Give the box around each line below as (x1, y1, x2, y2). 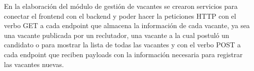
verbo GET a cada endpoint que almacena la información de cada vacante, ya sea (4, 20, 250, 31)
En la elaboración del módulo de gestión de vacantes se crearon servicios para (4, 1, 238, 11)
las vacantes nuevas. (4, 59, 64, 69)
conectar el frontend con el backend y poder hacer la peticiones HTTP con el (4, 10, 236, 21)
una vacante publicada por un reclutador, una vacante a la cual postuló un (4, 30, 229, 40)
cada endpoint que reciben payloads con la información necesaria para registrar (4, 49, 243, 59)
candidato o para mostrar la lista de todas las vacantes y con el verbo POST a (4, 39, 241, 50)
